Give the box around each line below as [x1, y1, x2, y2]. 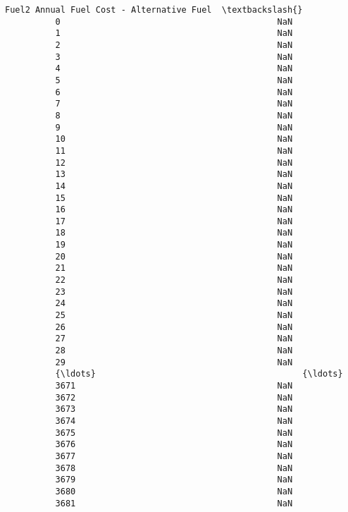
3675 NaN [55, 427, 293, 438]
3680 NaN [55, 486, 293, 496]
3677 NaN [55, 451, 293, 461]
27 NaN [55, 334, 293, 344]
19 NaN [55, 240, 293, 250]
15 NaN [55, 193, 293, 203]
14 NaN [55, 181, 293, 191]
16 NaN [55, 205, 293, 215]
